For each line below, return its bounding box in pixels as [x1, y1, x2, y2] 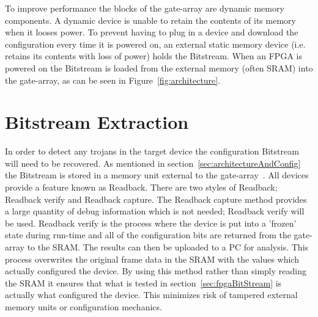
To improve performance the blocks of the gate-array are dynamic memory [5, 2, 284, 14]
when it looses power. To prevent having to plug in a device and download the [5, 26, 298, 38]
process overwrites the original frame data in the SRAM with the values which [5, 252, 299, 265]
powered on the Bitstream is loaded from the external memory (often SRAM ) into [5, 61, 313, 74]
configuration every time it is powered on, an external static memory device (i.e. [5, 37, 306, 50]
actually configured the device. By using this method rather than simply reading [5, 264, 306, 277]
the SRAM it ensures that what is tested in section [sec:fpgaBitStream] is [5, 276, 282, 289]
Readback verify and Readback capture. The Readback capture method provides [5, 192, 307, 205]
